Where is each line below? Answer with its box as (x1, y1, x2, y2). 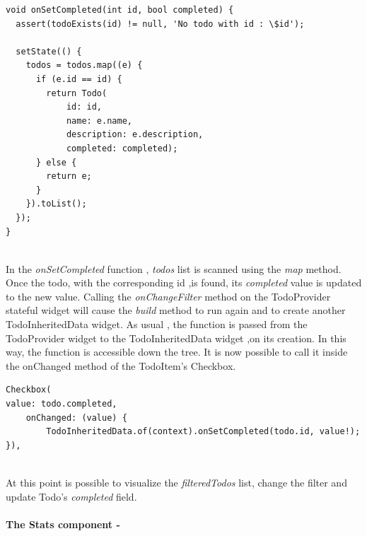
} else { (35, 157, 77, 168)
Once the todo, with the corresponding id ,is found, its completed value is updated (6, 275, 362, 290)
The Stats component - (6, 516, 120, 531)
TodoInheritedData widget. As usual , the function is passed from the (6, 317, 308, 332)
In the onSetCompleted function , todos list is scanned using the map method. (6, 261, 342, 276)
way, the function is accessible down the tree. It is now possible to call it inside (6, 344, 348, 359)
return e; (46, 171, 92, 182)
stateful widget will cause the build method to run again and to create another (6, 303, 346, 317)
